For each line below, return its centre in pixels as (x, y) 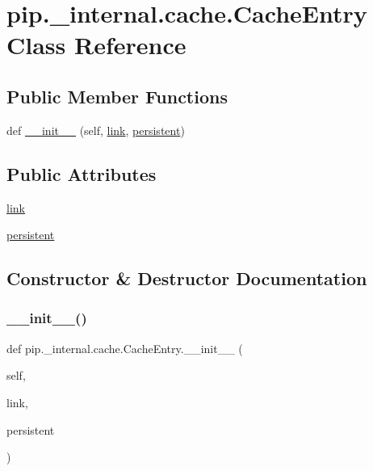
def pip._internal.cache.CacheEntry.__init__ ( (125, 348)
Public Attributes (82, 173)
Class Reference (96, 45)
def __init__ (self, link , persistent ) (96, 130)
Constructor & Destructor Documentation (187, 278)
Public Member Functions (117, 96)
